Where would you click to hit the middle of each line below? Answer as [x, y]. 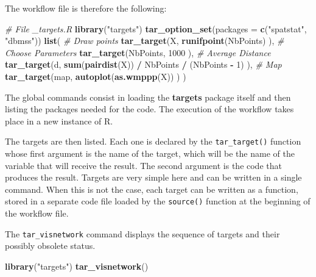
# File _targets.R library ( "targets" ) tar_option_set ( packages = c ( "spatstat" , [156, 28]
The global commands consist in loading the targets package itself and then [148, 97]
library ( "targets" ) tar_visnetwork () [77, 266]
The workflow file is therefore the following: [86, 8]
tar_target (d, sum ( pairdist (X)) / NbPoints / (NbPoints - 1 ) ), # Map [143, 64]
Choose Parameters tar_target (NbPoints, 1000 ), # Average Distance [138, 52]
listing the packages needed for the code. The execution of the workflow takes [149, 109]
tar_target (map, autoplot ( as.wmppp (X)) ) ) [96, 76]
